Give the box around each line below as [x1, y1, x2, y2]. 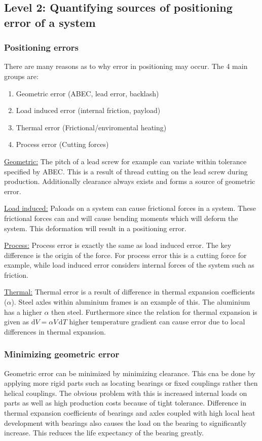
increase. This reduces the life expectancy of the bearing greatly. [4, 427, 204, 438]
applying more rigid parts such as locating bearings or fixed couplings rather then [4, 378, 258, 388]
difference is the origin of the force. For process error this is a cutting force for [4, 249, 247, 260]
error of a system [4, 14, 96, 30]
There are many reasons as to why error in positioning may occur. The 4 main [4, 61, 248, 71]
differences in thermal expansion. [4, 326, 106, 337]
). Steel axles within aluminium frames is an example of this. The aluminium [11, 297, 250, 307]
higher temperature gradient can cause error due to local [69, 316, 245, 327]
